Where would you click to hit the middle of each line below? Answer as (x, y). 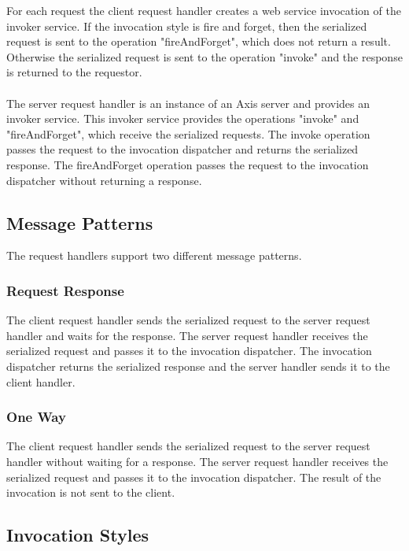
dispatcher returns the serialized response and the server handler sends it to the (198, 366)
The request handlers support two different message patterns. (154, 255)
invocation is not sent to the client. (91, 492)
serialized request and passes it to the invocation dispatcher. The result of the (194, 477)
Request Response (65, 290)
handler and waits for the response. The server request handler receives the (187, 335)
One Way (36, 417)
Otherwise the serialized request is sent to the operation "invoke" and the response (204, 56)
